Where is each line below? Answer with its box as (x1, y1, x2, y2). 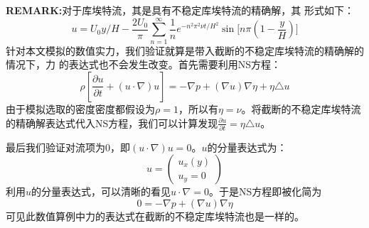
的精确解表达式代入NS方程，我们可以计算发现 (6, 115, 218, 130)
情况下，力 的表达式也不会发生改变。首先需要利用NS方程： (6, 57, 281, 72)
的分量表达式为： (207, 139, 287, 154)
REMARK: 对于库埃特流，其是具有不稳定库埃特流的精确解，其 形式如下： (6, 3, 354, 17)
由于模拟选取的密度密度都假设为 (6, 101, 155, 116)
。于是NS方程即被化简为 (208, 184, 322, 199)
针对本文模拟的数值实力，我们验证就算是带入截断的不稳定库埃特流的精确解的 (6, 43, 364, 58)
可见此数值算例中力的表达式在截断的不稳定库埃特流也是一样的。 (6, 209, 304, 223)
